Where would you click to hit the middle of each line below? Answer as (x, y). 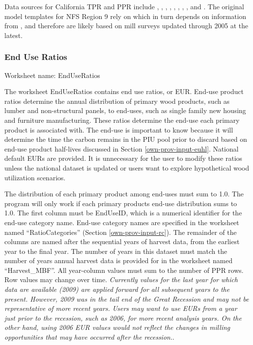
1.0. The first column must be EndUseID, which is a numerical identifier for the (123, 213)
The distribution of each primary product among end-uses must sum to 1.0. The (124, 194)
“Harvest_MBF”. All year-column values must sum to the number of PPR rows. (124, 270)
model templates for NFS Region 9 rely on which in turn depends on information (125, 16)
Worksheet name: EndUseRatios (52, 75)
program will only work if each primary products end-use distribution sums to (121, 203)
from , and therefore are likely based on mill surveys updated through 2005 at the (126, 26)
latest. (14, 35)
